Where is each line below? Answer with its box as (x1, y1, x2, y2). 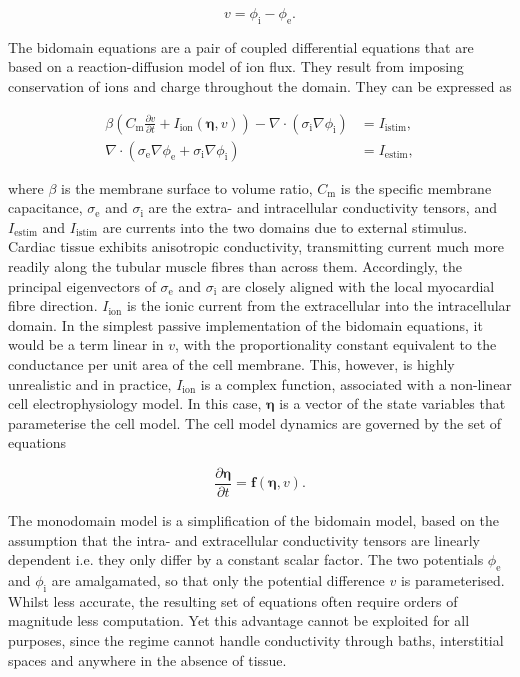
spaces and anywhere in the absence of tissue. (8, 649, 287, 670)
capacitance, (8, 197, 83, 218)
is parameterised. (400, 570, 505, 590)
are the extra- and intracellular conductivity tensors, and (148, 197, 497, 218)
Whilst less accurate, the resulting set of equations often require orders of (8, 590, 458, 611)
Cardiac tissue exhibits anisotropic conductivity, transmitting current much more (8, 236, 505, 257)
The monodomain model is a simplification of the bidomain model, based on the (8, 510, 500, 531)
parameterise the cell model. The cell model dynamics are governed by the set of (8, 412, 502, 433)
